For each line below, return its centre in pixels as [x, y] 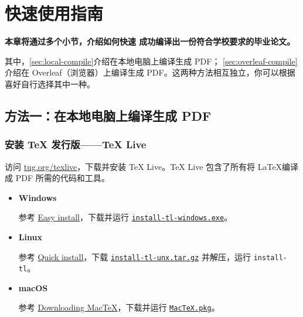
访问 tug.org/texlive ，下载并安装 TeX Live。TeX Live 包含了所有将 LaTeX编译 [152, 166]
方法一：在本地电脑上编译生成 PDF [108, 115]
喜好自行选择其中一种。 [50, 83]
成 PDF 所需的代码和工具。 [57, 178]
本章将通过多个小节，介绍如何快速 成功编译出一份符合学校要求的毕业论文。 [150, 41]
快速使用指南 [54, 13]
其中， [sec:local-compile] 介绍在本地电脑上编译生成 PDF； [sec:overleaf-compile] [151, 61]
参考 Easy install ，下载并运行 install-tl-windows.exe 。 [125, 217]
